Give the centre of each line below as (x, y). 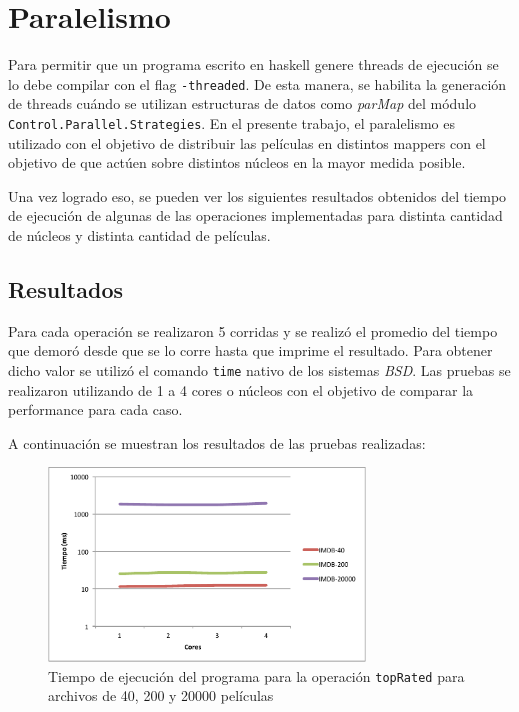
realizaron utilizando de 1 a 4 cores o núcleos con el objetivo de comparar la (241, 389)
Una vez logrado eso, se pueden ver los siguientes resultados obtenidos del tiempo (257, 195)
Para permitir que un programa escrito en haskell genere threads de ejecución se (253, 64)
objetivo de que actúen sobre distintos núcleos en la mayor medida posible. (237, 162)
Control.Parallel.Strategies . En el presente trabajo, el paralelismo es (231, 122)
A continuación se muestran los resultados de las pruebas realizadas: (217, 442)
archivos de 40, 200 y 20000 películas (161, 695)
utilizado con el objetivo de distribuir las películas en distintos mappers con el (247, 142)
